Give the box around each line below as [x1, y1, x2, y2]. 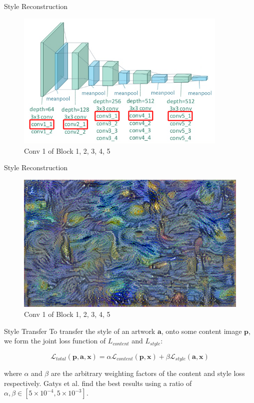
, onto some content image [161, 325, 242, 336]
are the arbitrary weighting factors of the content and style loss [50, 368, 245, 378]
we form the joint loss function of [4, 335, 106, 346]
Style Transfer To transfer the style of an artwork [4, 325, 155, 336]
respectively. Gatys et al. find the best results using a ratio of [4, 377, 192, 388]
